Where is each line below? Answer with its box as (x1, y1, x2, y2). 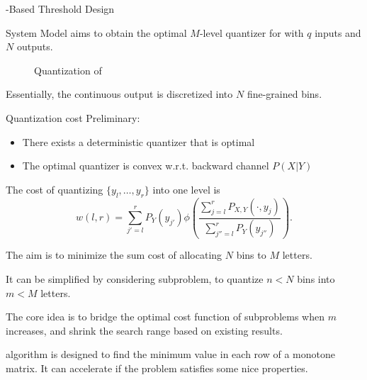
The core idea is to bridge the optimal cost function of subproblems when (6, 309, 324, 324)
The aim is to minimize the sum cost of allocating (6, 247, 222, 262)
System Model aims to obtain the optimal (6, 25, 187, 40)
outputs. (16, 39, 53, 54)
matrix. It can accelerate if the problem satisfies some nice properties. (6, 361, 308, 376)
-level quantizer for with (199, 25, 304, 40)
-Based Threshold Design (6, 1, 115, 16)
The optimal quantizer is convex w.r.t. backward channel (22, 158, 269, 173)
